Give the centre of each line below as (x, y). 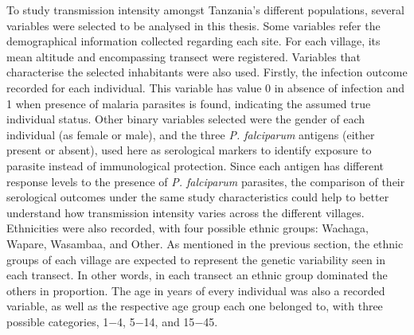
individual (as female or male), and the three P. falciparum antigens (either (191, 134)
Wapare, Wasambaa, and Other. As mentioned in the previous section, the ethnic (205, 243)
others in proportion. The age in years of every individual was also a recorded (196, 290)
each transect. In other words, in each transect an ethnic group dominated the (197, 275)
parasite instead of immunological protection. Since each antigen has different (195, 165)
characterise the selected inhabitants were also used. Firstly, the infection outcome (207, 72)
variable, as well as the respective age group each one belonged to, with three (195, 306)
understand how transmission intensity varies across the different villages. (186, 212)
